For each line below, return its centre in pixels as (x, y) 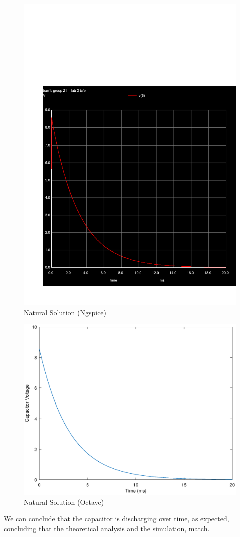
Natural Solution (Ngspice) (65, 312)
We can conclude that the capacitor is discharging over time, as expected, (117, 519)
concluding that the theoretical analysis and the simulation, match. (107, 528)
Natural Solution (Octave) (64, 502)
